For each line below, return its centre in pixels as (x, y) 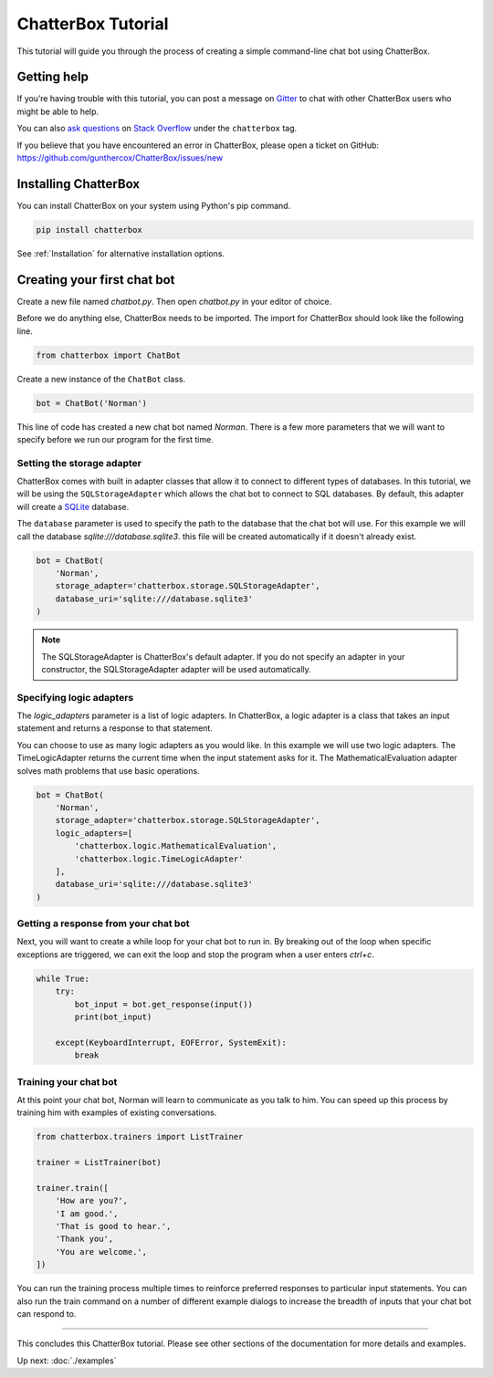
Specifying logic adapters (75, 697)
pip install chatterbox (89, 229)
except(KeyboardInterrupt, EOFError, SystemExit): (171, 1042)
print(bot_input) (113, 1017)
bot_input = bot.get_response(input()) (163, 1004)
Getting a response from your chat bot (103, 923)
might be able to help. (58, 111)
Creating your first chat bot (96, 280)
